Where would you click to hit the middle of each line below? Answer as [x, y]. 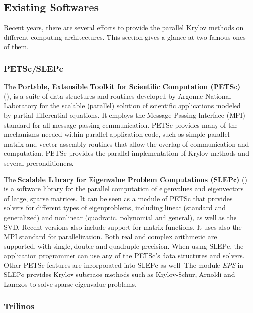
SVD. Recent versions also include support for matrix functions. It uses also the [123, 227]
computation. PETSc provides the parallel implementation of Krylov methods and [126, 153]
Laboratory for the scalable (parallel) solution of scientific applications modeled [122, 105]
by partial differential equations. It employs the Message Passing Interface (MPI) [125, 115]
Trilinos [19, 305]
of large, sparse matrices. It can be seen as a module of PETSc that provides [118, 198]
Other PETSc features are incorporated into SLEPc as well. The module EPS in [124, 265]
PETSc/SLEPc [34, 68]
